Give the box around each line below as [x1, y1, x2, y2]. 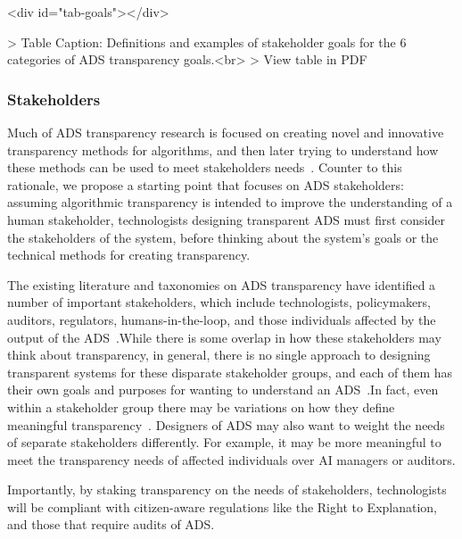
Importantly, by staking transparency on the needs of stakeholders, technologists [7, 480, 447, 499]
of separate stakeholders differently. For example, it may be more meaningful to [7, 433, 441, 452]
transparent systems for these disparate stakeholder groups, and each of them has [7, 362, 453, 381]
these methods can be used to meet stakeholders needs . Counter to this [7, 158, 402, 177]
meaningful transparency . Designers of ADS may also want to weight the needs [7, 415, 445, 434]
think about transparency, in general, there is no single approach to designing [7, 345, 431, 364]
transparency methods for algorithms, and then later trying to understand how [7, 140, 439, 159]
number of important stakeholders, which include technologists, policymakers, [7, 293, 432, 311]
